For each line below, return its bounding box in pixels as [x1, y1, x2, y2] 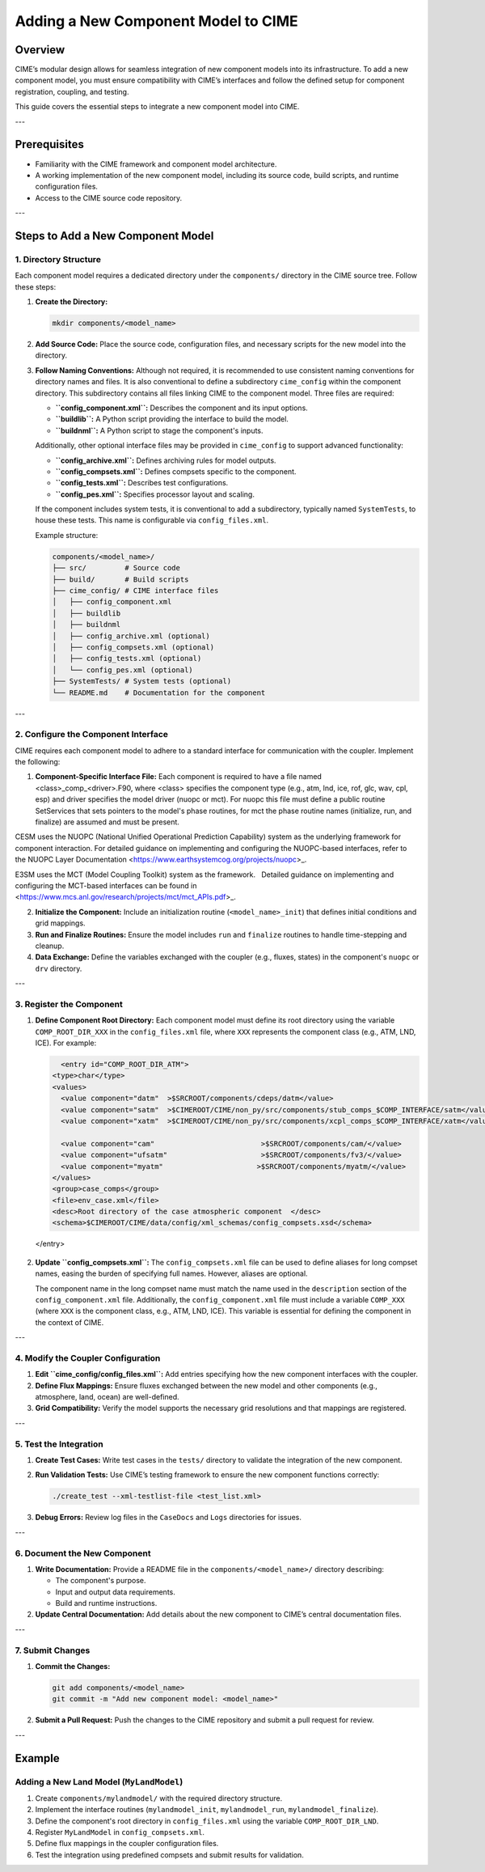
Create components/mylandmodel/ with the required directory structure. [35, 1793, 283, 1803]
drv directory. [35, 964, 82, 973]
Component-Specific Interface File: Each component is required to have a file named [35, 772, 323, 781]
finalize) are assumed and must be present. [35, 817, 179, 827]
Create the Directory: [35, 297, 108, 307]
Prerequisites [15, 138, 84, 151]
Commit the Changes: [35, 1662, 111, 1671]
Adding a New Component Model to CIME [15, 12, 298, 30]
